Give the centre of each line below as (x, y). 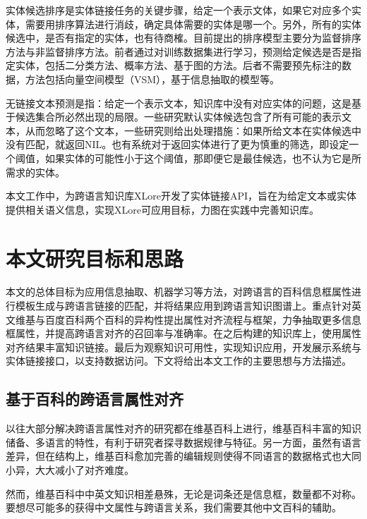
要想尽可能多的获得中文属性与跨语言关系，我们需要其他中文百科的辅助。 (174, 507)
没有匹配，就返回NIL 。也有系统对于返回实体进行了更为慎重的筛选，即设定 (178, 144)
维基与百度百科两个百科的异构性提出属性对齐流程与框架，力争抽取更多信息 (188, 319)
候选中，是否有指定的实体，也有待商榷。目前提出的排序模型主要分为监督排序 (183, 38)
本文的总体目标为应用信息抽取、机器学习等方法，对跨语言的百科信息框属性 (179, 292)
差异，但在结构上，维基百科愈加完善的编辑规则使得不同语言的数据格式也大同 (183, 456)
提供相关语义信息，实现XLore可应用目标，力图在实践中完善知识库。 (162, 209)
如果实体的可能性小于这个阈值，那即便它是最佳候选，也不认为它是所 (203, 158)
